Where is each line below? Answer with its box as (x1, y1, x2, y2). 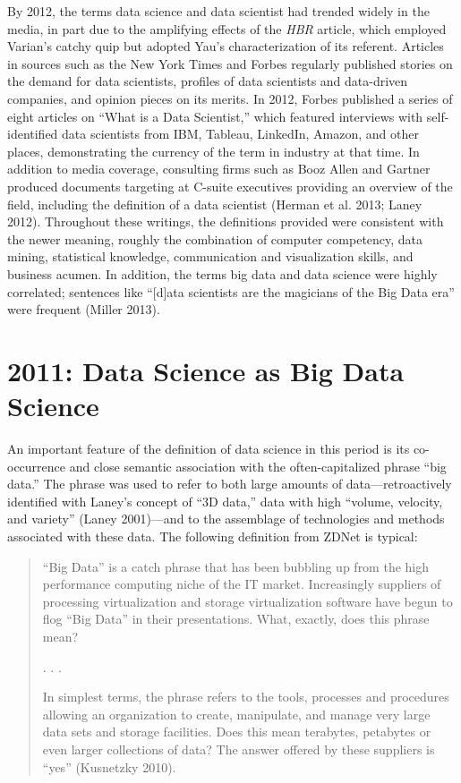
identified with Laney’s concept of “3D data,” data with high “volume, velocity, (7, 491, 443, 510)
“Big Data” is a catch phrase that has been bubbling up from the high (42, 557, 430, 575)
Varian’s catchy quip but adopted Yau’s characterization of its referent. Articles (7, 37, 444, 55)
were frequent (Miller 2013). (7, 300, 160, 319)
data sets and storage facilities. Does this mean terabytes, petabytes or (42, 722, 431, 741)
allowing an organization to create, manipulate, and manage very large (42, 704, 431, 723)
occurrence (7, 456, 66, 475)
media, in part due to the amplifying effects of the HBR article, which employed (7, 19, 447, 38)
